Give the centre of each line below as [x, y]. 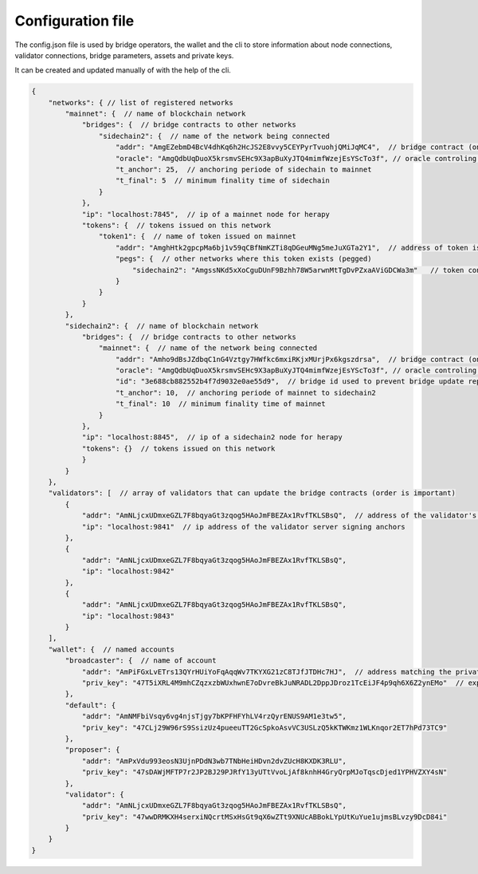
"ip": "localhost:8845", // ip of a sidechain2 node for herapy [212, 437]
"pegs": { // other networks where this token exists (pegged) [244, 259]
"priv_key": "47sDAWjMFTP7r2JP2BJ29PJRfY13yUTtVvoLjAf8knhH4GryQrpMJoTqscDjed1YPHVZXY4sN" [264, 772]
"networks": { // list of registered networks [141, 102]
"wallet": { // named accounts [112, 649]
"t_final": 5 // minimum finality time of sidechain [223, 181]
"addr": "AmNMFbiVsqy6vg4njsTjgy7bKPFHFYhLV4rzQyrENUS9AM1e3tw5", [214, 717]
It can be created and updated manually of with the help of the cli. [123, 70]
